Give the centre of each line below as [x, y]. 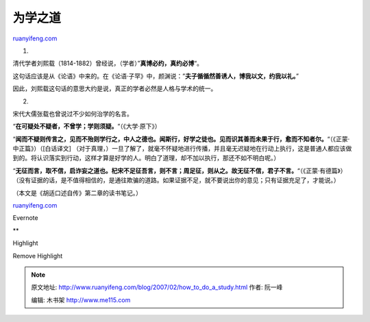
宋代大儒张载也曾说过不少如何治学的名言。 [73, 114]
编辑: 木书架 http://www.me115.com [81, 300]
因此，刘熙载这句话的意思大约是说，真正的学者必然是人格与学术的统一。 [115, 88]
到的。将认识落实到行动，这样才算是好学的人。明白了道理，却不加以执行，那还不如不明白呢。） [146, 158]
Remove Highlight [38, 256]
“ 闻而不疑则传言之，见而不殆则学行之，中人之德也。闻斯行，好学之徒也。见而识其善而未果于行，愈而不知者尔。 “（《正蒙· [181, 139]
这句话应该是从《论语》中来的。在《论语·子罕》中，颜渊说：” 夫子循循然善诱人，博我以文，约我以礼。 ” [156, 76]
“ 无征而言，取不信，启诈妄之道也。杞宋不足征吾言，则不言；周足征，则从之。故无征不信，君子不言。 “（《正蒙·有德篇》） [180, 171]
